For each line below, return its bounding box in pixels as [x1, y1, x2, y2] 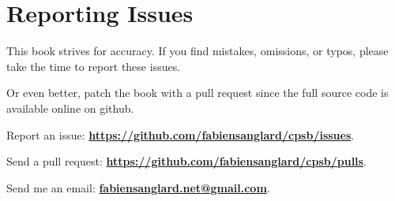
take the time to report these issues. [6, 58, 181, 74]
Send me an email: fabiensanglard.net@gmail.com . [6, 179, 270, 195]
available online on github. [6, 99, 134, 116]
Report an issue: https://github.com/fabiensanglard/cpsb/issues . [6, 126, 355, 143]
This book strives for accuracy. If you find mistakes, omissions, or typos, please [6, 43, 389, 59]
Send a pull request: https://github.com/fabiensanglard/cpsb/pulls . [6, 153, 367, 169]
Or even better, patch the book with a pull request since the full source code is [6, 84, 389, 101]
